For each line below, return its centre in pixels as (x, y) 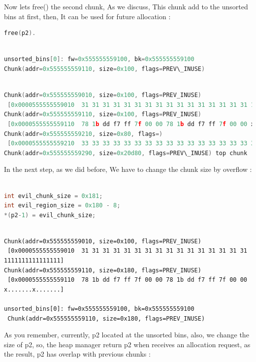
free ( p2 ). (20, 33)
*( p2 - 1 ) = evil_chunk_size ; (50, 215)
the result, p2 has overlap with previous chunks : (77, 354)
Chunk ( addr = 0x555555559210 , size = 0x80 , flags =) (83, 134)
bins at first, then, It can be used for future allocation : (87, 16)
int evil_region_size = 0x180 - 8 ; (62, 206)
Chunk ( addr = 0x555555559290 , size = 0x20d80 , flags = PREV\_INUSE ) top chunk (126, 153)
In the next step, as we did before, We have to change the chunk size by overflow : (128, 169)
